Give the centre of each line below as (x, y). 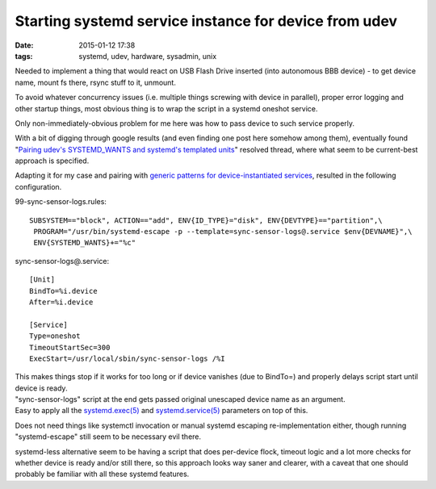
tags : (24, 56)
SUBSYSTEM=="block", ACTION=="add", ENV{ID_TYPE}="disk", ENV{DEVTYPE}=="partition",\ (206, 220)
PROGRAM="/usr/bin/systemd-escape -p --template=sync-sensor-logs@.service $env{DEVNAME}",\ (223, 232)
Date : (24, 45)
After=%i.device (61, 302)
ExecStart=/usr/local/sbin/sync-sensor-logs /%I (127, 358)
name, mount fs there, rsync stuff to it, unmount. (96, 82)
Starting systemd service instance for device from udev (206, 21)
